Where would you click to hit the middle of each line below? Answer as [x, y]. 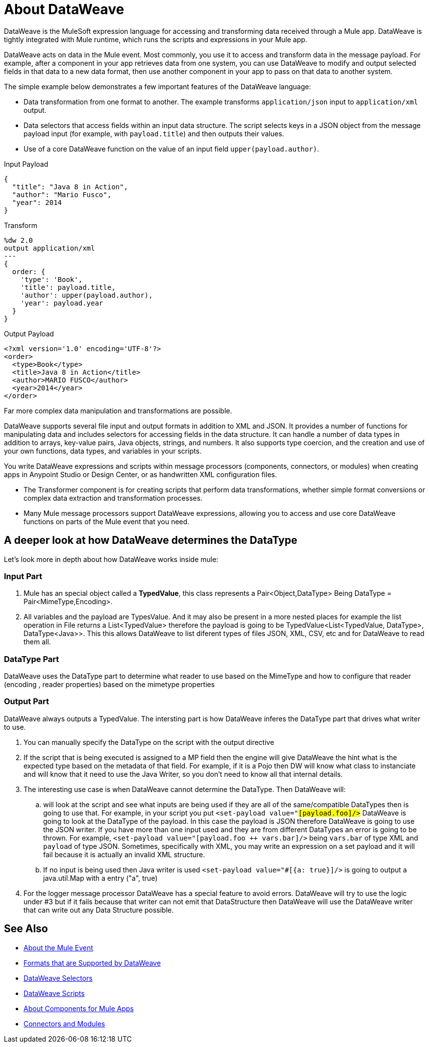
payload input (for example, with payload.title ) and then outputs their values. [154, 133]
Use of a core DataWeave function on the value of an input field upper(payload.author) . [171, 149]
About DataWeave [64, 9]
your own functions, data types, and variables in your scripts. [103, 451]
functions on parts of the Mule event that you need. [107, 521]
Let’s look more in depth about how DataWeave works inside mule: [111, 559]
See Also [26, 929]
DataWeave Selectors [58, 978]
